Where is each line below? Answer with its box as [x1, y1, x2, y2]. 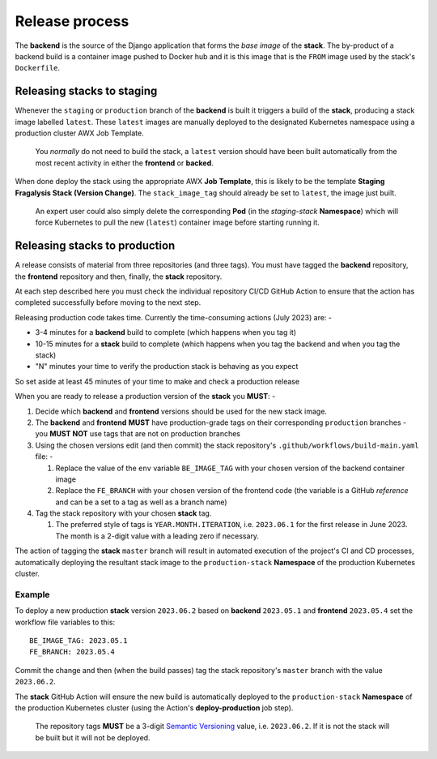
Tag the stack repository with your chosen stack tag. [35, 508, 212, 518]
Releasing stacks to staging [15, 84, 158, 98]
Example [15, 589, 50, 600]
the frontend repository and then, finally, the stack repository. [15, 272, 223, 281]
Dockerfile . [15, 63, 61, 73]
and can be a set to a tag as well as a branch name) [55, 497, 227, 507]
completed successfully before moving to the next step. [15, 298, 202, 307]
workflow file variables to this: [15, 617, 116, 627]
